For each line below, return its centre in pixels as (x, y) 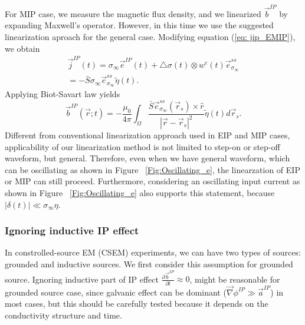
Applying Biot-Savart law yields (63, 94)
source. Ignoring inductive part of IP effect (82, 279)
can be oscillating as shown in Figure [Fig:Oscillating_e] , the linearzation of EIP (152, 169)
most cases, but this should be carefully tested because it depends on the (137, 304)
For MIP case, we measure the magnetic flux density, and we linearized (133, 13)
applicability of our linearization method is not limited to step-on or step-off (142, 146)
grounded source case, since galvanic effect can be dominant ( (116, 292)
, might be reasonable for (235, 279)
